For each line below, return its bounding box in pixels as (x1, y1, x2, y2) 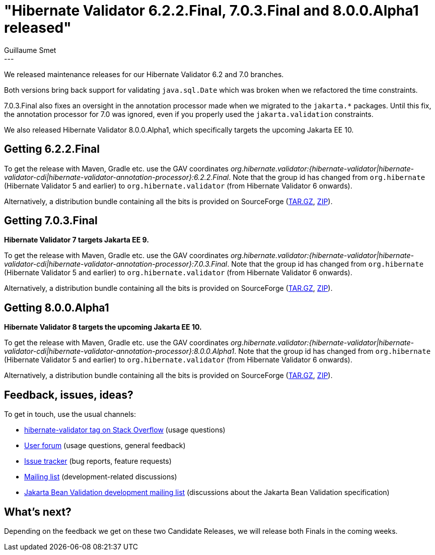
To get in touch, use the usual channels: (4, 410, 136, 419)
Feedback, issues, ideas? (4, 388, 133, 401)
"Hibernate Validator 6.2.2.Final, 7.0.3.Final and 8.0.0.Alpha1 (4, 2, 419, 19)
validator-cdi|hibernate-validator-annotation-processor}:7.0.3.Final (4, 260, 228, 269)
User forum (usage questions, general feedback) (24, 441, 186, 450)
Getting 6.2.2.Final (4, 143, 100, 156)
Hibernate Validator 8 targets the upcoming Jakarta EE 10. (4, 323, 202, 332)
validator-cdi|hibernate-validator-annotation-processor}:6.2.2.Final (4, 172, 229, 181)
